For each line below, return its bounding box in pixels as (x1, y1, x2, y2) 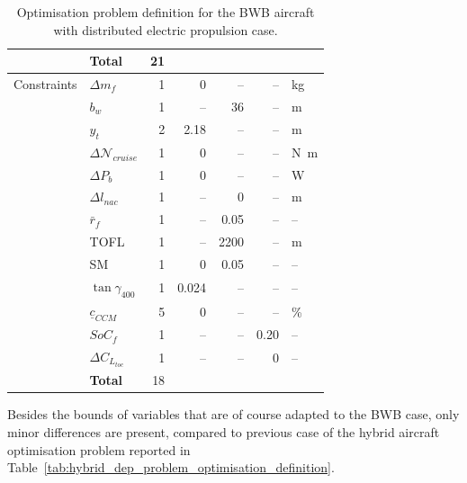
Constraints (13, 75, 77, 94)
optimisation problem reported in (7, 440, 191, 459)
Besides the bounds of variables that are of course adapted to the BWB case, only (7, 405, 460, 424)
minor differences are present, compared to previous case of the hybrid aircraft (7, 423, 440, 442)
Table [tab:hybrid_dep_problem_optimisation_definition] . (7, 458, 335, 477)
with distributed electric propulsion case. (53, 20, 278, 39)
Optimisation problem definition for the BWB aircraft (16, 3, 315, 21)
